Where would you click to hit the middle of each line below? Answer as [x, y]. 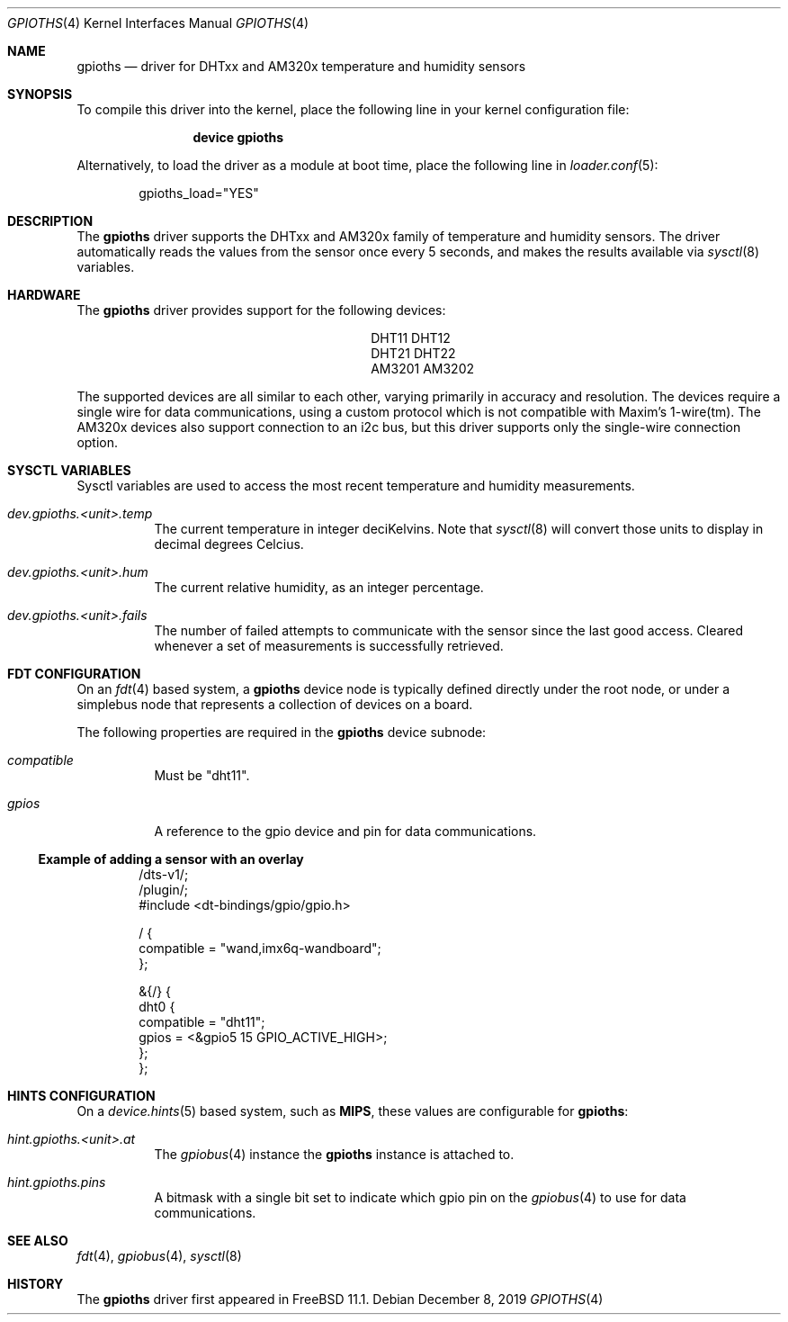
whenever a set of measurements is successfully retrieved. [329, 646]
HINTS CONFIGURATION [81, 1096]
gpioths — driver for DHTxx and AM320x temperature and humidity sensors [301, 66]
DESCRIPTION [50, 221]
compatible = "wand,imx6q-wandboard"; [260, 948]
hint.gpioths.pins [57, 1182]
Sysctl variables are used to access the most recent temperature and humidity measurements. [356, 486]
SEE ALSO [38, 1241]
